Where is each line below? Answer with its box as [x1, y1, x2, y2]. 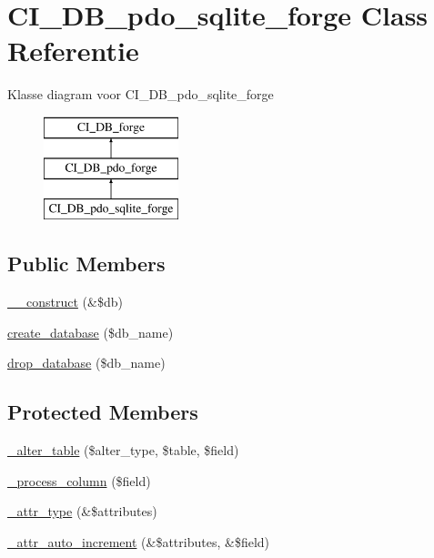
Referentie [7, 32, 139, 69]
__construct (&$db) [7, 292, 123, 311]
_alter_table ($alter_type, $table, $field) [7, 441, 239, 460]
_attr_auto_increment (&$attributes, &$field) [7, 532, 270, 551]
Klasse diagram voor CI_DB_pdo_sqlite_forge [7, 85, 274, 104]
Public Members [7, 249, 166, 278]
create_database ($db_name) [7, 322, 174, 341]
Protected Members [7, 398, 198, 426]
